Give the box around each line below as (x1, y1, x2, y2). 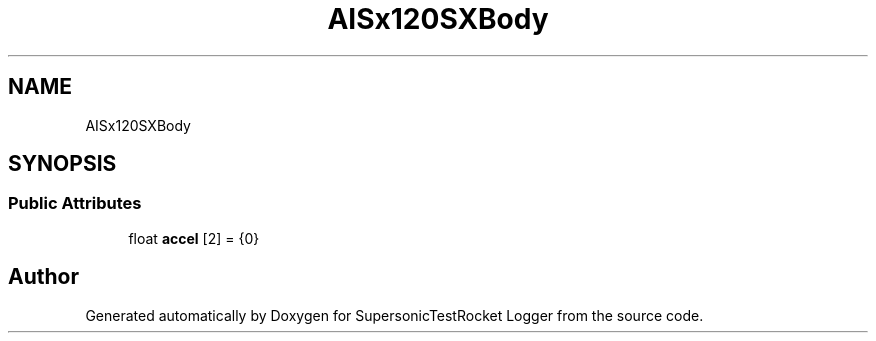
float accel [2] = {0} (128, 229, 260, 247)
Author (8, 264, 79, 290)
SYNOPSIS (8, 151, 117, 177)
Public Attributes (8, 193, 142, 214)
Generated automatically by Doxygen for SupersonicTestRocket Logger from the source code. (85, 306, 704, 324)
